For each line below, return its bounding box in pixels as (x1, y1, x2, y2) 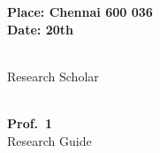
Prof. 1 (7, 113, 53, 132)
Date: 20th (7, 19, 73, 38)
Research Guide (7, 131, 92, 149)
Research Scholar (7, 66, 99, 85)
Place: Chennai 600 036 (7, 3, 153, 20)
